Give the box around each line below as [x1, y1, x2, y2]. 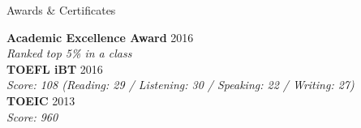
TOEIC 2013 [6, 92, 75, 109]
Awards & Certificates [6, 2, 116, 18]
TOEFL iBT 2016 [6, 60, 103, 77]
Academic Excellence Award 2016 [6, 28, 194, 45]
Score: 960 [6, 108, 58, 125]
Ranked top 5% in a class [6, 45, 132, 62]
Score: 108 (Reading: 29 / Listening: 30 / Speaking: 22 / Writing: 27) [6, 76, 355, 93]
